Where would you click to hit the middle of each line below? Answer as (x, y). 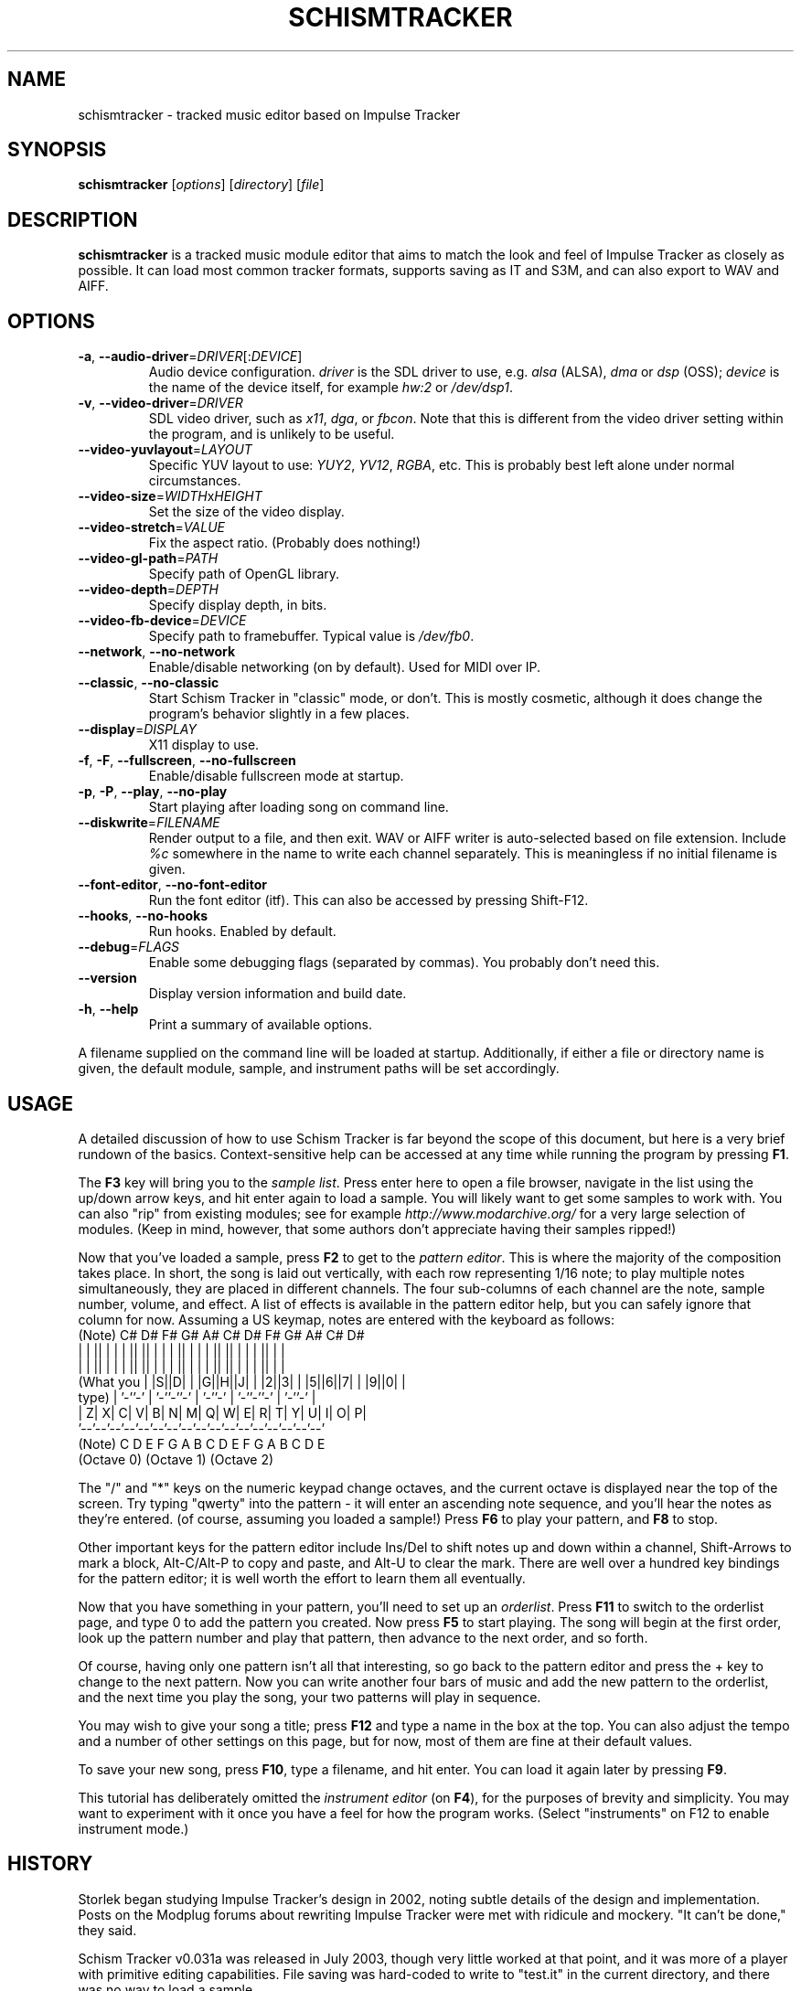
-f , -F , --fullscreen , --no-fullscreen (187, 761)
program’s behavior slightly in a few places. (279, 714)
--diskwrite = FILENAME (149, 823)
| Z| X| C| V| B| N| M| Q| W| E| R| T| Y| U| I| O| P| (223, 1412)
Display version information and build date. (278, 994)
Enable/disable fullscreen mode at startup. (276, 776)
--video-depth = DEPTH (149, 590)
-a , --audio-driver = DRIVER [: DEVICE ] (190, 357)
